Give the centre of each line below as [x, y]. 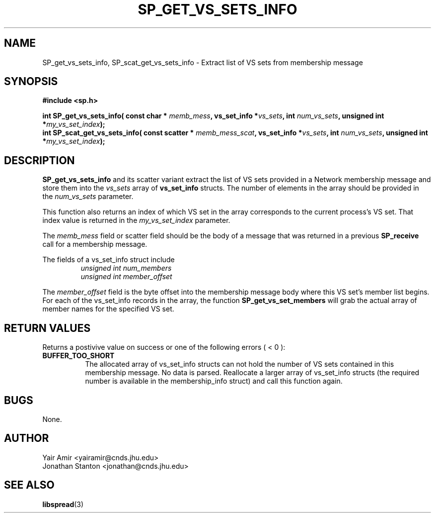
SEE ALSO [29, 485]
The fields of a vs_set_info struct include [109, 260]
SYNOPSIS [31, 82]
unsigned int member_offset [126, 277]
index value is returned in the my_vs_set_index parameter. [136, 220]
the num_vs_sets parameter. [88, 197]
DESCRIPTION [39, 160]
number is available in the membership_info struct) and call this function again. [214, 381]
